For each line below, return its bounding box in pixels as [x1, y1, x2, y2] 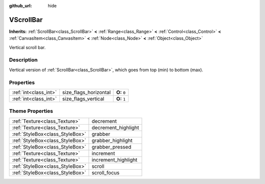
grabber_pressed [91, 143, 132, 150]
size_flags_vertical [62, 95, 105, 102]
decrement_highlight [91, 124, 139, 131]
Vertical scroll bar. [9, 44, 46, 50]
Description [9, 56, 38, 63]
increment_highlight [91, 156, 137, 163]
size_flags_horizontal [62, 89, 111, 96]
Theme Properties [9, 108, 53, 115]
